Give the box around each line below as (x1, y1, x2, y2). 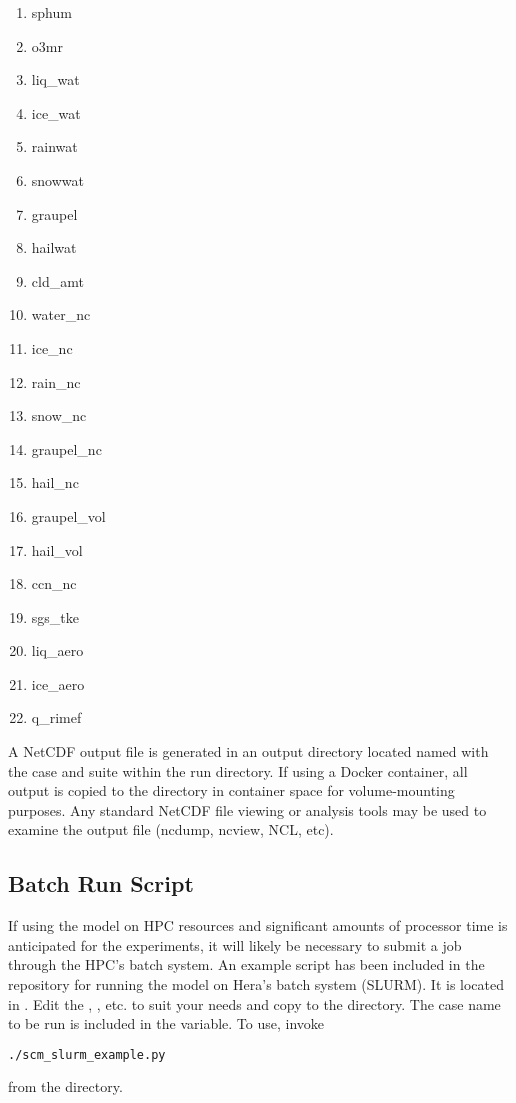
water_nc (31, 304, 91, 325)
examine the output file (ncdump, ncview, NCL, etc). (8, 819, 334, 840)
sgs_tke (31, 606, 79, 627)
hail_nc (31, 472, 79, 493)
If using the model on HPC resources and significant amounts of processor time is (8, 915, 508, 936)
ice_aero (31, 673, 85, 694)
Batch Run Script (8, 868, 194, 899)
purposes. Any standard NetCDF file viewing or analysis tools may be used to (8, 799, 487, 820)
